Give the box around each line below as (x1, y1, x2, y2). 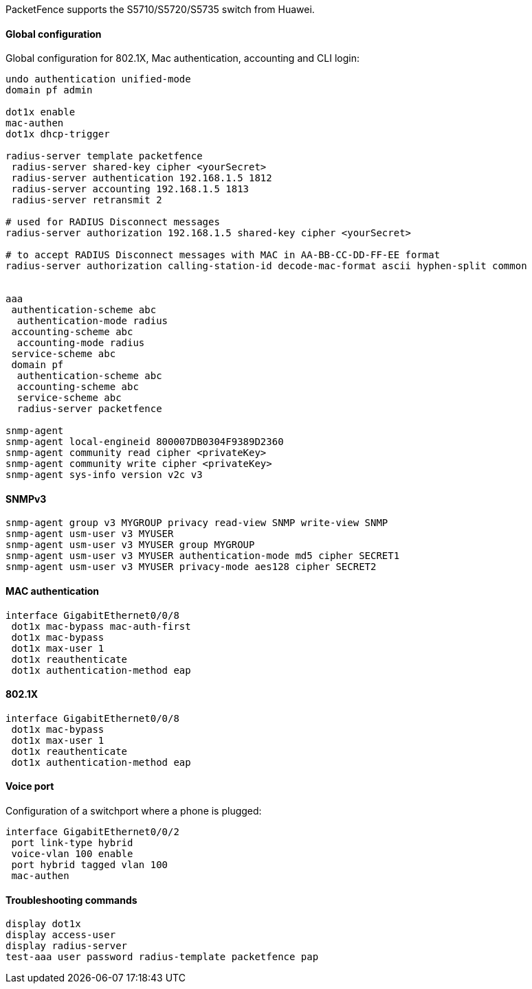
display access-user (5, 929, 116, 941)
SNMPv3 (5, 492, 47, 505)
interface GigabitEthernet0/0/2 (5, 826, 179, 838)
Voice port (5, 780, 54, 793)
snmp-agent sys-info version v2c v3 (5, 469, 203, 481)
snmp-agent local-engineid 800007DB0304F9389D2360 (5, 436, 284, 448)
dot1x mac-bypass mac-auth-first (11, 620, 191, 632)
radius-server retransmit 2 (11, 194, 162, 206)
